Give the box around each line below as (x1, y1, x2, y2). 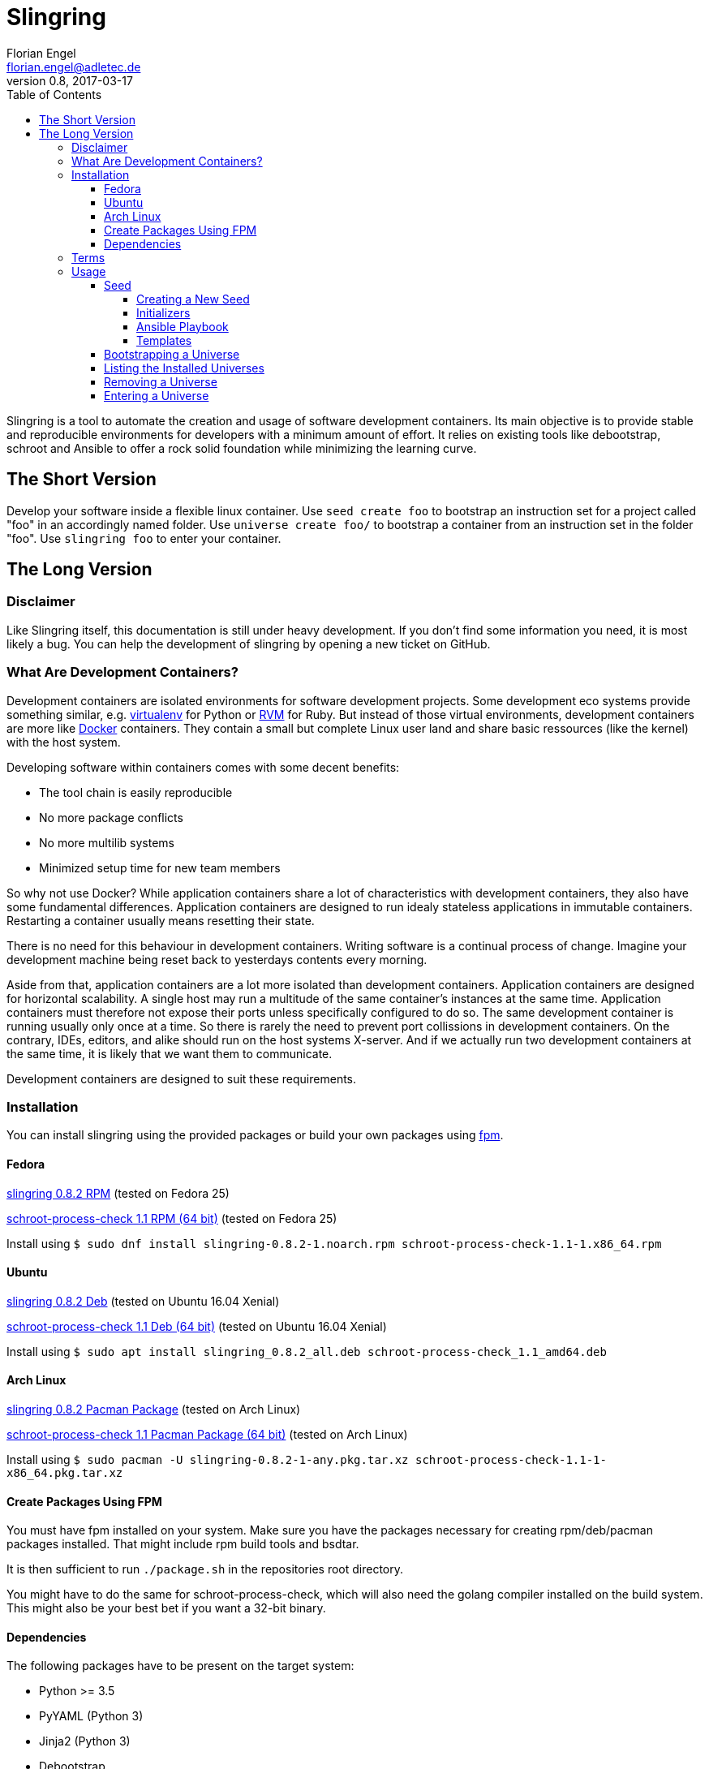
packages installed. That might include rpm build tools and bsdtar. (6, 1537, 359, 1552)
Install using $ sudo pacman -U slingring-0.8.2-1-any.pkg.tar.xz (6, 1452, 409, 1466)
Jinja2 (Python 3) (39, 1734, 131, 1749)
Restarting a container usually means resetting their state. (6, 913, 315, 928)
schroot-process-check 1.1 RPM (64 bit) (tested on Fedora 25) (6, 1211, 337, 1225)
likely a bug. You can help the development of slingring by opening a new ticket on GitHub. (6, 636, 491, 651)
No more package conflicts (39, 810, 183, 824)
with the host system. (6, 734, 121, 749)
